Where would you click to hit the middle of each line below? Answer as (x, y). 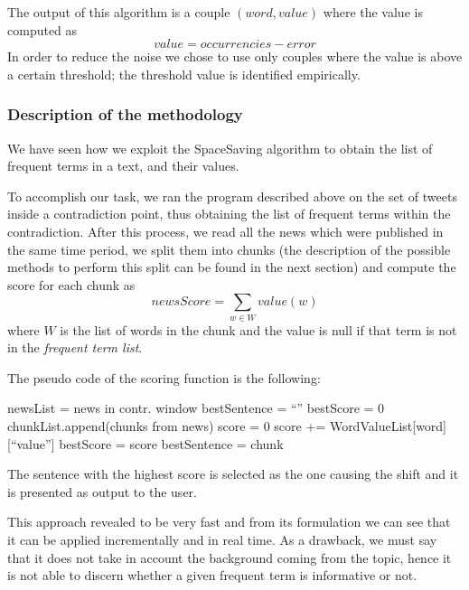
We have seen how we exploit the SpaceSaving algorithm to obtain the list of (220, 148)
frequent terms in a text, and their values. (123, 166)
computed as (42, 29)
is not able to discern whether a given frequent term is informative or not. (212, 575)
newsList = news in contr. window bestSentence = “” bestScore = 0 (196, 408)
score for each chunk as (71, 284)
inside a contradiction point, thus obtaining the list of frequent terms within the (229, 214)
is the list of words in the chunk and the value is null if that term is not (258, 329)
